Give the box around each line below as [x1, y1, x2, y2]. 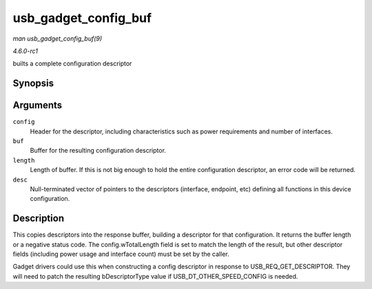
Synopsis [12, 78, 54, 89]
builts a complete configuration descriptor [12, 59, 132, 68]
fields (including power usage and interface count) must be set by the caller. [12, 250, 230, 258]
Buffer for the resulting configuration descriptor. [30, 147, 167, 155]
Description [12, 213, 65, 224]
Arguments [12, 100, 63, 111]
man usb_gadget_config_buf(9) [12, 34, 103, 43]
